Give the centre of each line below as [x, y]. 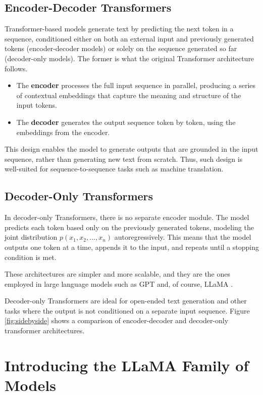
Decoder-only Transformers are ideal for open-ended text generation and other [126, 301]
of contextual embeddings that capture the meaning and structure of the [129, 95]
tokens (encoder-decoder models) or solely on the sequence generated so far [121, 48]
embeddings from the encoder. [63, 132]
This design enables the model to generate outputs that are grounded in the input [131, 149]
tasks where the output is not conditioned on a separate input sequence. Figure [127, 310]
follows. [16, 68]
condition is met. [31, 257]
